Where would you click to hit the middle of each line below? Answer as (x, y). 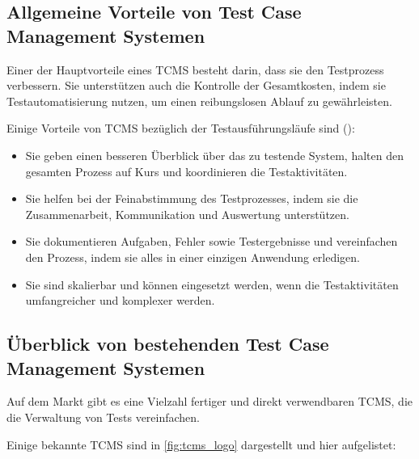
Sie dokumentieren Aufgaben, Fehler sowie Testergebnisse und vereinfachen (212, 241)
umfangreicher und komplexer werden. (120, 300)
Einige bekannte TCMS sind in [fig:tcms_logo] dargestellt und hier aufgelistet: (201, 444)
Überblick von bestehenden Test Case (168, 344)
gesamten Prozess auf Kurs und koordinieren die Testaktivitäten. (186, 171)
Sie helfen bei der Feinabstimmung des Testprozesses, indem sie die (192, 198)
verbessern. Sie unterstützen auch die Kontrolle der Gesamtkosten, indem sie (196, 85)
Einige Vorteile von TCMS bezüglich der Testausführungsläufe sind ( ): (181, 128)
